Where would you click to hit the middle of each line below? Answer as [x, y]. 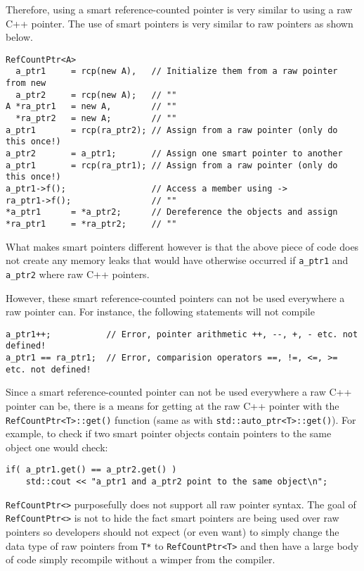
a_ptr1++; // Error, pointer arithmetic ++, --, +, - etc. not [182, 334]
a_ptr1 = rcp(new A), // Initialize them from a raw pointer [177, 71]
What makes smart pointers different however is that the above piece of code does [182, 246]
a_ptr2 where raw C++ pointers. [78, 274]
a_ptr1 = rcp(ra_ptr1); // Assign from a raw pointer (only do [172, 165]
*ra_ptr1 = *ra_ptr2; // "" [91, 224]
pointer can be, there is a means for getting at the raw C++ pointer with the [173, 405]
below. [19, 37]
